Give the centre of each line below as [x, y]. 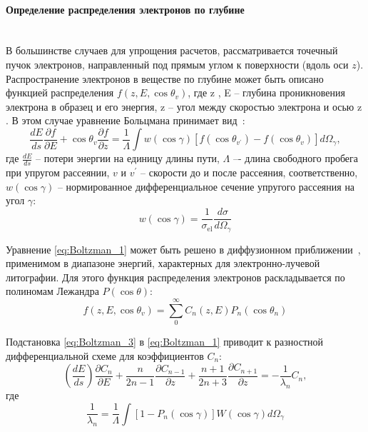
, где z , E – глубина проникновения [266, 92]
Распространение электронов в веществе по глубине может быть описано [165, 78]
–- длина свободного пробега [295, 158]
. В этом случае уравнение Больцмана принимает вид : [126, 120]
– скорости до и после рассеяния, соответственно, [249, 172]
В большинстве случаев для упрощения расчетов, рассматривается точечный [172, 50]
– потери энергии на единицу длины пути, [128, 158]
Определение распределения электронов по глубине [125, 9]
